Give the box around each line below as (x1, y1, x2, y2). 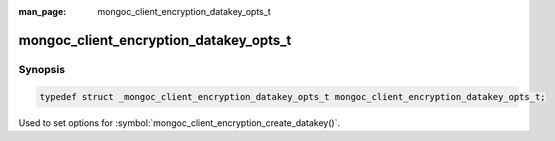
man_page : (18, 6, 67, 17)
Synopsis (18, 62, 65, 76)
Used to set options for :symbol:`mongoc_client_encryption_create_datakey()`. (18, 116, 340, 129)
